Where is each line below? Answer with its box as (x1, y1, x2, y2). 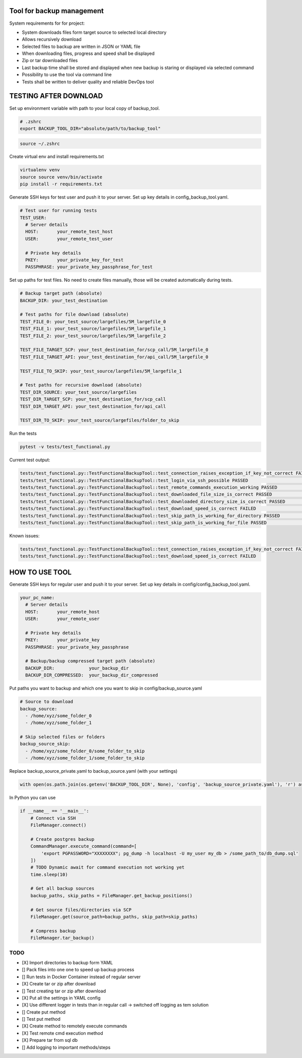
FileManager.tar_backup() (30, 935, 95, 941)
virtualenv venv (20, 167, 60, 173)
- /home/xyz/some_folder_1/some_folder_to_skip (25, 755, 145, 761)
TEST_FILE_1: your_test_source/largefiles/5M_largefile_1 (20, 326, 166, 332)
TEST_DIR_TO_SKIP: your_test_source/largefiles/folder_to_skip (20, 417, 180, 423)
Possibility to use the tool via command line (22, 72, 112, 78)
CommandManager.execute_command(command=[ (30, 843, 137, 849)
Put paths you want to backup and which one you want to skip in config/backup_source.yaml (9, 686, 202, 692)
